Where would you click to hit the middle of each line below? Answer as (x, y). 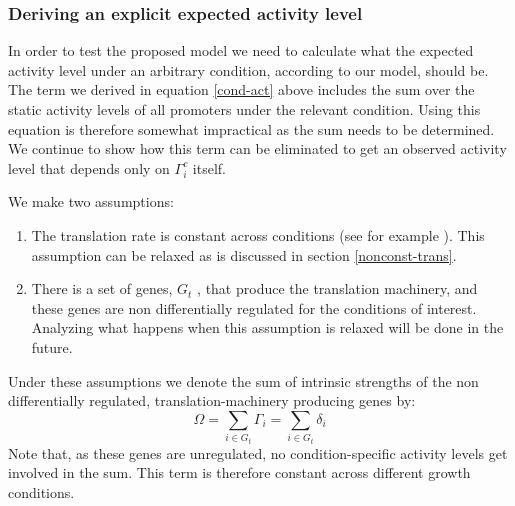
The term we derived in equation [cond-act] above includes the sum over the (241, 89)
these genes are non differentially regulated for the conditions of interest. (254, 307)
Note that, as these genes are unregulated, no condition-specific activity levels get (258, 452)
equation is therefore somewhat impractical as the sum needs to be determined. (251, 128)
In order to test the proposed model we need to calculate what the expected (241, 50)
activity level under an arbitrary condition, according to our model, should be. (248, 69)
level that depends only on (89, 167)
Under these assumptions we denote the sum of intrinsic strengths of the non (243, 380)
